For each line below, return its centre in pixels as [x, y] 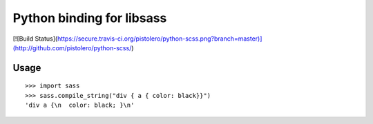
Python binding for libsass [90, 18]
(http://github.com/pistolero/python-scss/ [72, 48]
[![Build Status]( [35, 39]
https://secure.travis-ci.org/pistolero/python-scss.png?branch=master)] [160, 39]
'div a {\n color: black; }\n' [80, 105]
